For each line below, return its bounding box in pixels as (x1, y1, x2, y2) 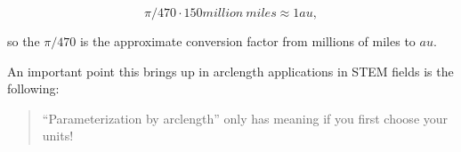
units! (42, 126, 74, 145)
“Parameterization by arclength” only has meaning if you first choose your (42, 108, 449, 127)
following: (7, 79, 60, 98)
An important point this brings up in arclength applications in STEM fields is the (7, 61, 454, 80)
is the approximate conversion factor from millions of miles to (79, 32, 416, 50)
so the (7, 32, 40, 50)
